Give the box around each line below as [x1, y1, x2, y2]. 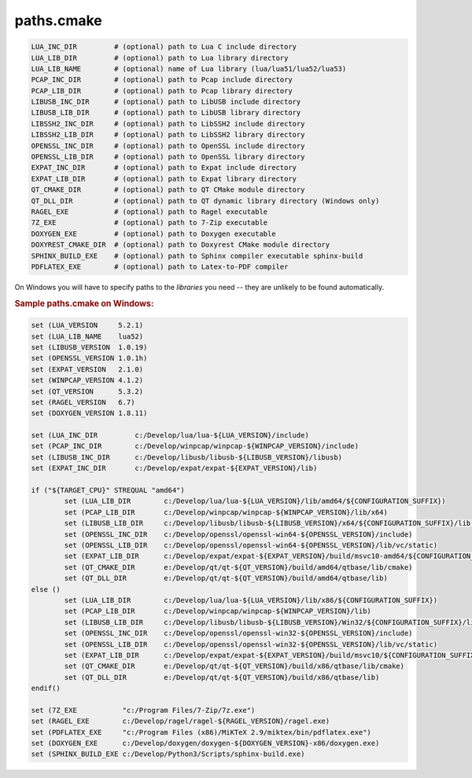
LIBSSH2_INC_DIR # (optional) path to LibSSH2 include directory [31, 119, 305, 128]
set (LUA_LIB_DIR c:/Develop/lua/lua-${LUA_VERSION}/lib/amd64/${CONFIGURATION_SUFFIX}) [64, 497, 446, 506]
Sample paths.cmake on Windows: [14, 298, 154, 309]
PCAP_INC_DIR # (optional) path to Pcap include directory [31, 75, 293, 84]
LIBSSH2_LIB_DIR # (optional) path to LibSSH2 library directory [31, 130, 305, 139]
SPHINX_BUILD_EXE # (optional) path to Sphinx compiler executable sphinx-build [31, 251, 363, 260]
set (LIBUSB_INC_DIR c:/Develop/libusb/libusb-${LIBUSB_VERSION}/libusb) [31, 453, 342, 461]
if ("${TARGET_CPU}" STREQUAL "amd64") [31, 486, 185, 495]
